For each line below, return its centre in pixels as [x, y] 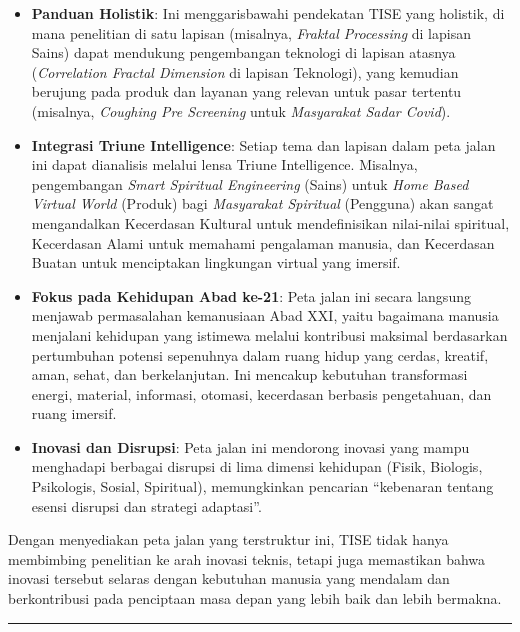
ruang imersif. [74, 413]
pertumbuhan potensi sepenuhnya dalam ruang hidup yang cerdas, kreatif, [260, 354]
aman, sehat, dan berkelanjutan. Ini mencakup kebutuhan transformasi [249, 374]
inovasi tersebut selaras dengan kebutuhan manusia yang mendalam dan [229, 578]
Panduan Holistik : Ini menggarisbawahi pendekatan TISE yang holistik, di [268, 13]
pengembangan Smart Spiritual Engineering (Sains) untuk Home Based [250, 183]
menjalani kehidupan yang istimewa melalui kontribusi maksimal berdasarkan [269, 334]
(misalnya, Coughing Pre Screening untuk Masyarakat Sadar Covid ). [241, 110]
